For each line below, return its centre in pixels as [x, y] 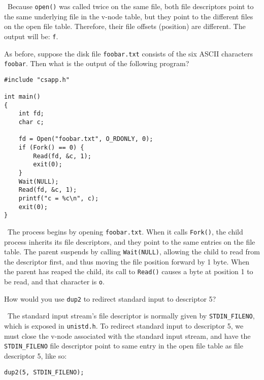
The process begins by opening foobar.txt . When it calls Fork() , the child [125, 231]
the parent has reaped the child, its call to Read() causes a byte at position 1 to [129, 271]
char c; [31, 122]
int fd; [31, 114]
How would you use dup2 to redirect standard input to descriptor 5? [110, 298]
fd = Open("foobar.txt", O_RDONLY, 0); [86, 139]
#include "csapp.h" [37, 80]
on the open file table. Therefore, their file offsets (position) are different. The [125, 26]
